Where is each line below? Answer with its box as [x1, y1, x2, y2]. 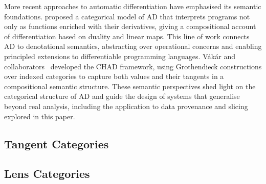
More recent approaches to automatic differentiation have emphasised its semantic [4, 1, 261, 11]
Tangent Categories [4, 136, 109, 151]
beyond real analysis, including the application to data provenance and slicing [4, 100, 248, 111]
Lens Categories [4, 166, 90, 181]
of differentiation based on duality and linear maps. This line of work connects [4, 31, 250, 41]
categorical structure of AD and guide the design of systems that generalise [4, 91, 240, 101]
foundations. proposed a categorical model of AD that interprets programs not [4, 11, 250, 21]
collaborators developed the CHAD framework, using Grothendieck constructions [4, 61, 262, 71]
